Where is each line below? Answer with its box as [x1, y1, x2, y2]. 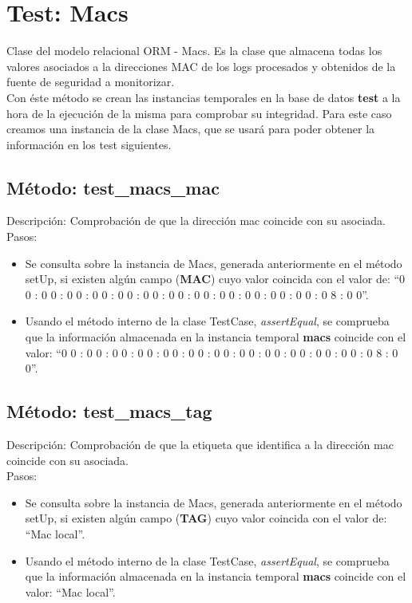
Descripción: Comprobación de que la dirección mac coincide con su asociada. [6, 212, 386, 229]
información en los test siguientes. [6, 136, 172, 152]
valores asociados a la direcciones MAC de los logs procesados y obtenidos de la [6, 57, 396, 74]
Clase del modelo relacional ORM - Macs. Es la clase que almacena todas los [6, 42, 382, 59]
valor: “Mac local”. [25, 583, 116, 600]
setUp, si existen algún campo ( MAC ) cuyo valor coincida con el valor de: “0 [25, 270, 406, 287]
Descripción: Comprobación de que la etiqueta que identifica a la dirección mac [6, 436, 394, 453]
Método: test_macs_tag [6, 399, 212, 424]
